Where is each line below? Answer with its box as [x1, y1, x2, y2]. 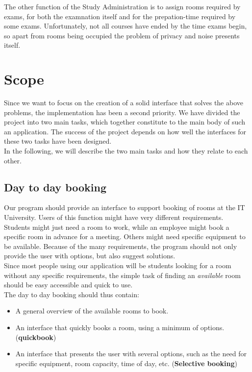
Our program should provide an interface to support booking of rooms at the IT [4, 202, 245, 213]
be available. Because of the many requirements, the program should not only [4, 241, 237, 251]
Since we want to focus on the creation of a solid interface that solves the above [4, 97, 243, 108]
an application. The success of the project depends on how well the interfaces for [4, 126, 246, 136]
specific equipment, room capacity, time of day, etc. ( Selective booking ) [15, 358, 238, 368]
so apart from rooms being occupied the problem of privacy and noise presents [4, 30, 240, 40]
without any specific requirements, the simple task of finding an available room [4, 270, 241, 280]
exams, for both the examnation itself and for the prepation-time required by [4, 11, 236, 21]
